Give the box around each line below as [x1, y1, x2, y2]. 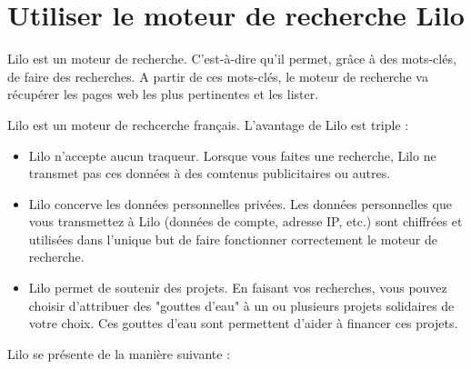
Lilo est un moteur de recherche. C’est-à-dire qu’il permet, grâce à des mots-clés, [7, 49, 456, 68]
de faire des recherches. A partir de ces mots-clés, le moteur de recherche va [7, 66, 428, 85]
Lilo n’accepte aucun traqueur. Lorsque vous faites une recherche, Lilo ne [28, 145, 436, 165]
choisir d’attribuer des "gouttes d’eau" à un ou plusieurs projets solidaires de [28, 295, 455, 314]
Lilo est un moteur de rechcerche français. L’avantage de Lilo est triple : [7, 115, 409, 134]
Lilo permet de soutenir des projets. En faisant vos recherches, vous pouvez [28, 278, 447, 297]
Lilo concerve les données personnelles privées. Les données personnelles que [28, 194, 452, 213]
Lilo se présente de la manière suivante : [7, 344, 231, 363]
